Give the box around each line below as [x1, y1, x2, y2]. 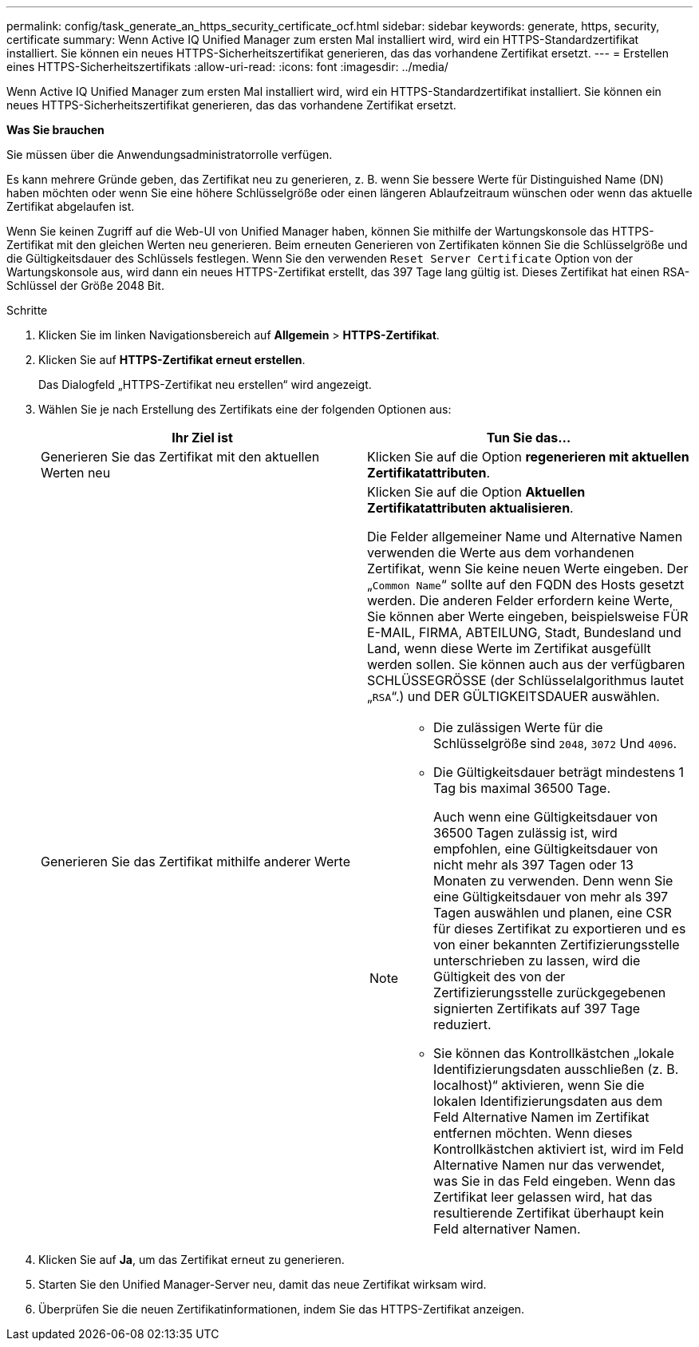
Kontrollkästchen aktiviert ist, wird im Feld [433, 1141, 684, 1157]
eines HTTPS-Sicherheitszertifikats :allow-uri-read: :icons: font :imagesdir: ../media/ [6, 60, 448, 73]
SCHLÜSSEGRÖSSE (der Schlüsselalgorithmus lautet [367, 672, 685, 688]
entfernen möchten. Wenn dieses [433, 1125, 633, 1141]
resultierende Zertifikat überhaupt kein [433, 1205, 665, 1221]
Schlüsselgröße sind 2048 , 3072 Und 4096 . [433, 735, 677, 751]
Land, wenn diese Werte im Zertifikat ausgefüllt [367, 640, 651, 656]
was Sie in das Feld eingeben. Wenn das [433, 1173, 676, 1189]
